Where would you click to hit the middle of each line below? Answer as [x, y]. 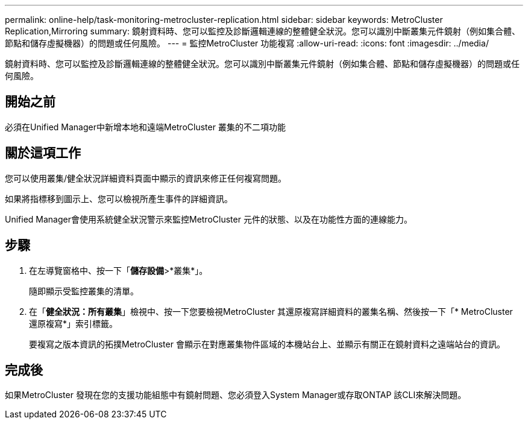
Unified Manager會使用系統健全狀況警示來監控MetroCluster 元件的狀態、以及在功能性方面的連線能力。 [209, 219]
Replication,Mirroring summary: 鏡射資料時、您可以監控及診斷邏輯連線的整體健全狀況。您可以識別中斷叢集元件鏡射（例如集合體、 [262, 31]
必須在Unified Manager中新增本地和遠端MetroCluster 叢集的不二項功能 [145, 127]
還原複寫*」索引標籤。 [74, 323]
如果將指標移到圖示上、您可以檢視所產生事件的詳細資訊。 [119, 198]
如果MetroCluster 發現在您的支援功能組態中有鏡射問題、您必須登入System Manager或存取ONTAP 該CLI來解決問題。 [236, 395]
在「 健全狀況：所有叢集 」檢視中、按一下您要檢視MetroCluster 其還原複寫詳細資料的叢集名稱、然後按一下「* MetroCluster [271, 311]
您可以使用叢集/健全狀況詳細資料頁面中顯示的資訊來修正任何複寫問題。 [146, 178]
